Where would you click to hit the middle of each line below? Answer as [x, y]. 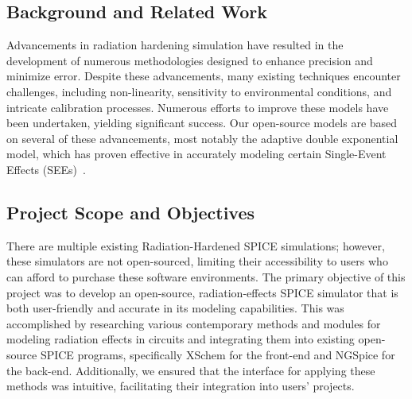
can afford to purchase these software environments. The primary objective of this [206, 276]
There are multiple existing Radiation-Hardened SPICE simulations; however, [196, 245]
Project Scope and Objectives [131, 212]
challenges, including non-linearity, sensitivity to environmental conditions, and [199, 91]
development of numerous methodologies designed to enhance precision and [190, 60]
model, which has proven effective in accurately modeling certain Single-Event [196, 154]
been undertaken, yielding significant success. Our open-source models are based [202, 123]
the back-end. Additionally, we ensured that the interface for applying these [191, 370]
